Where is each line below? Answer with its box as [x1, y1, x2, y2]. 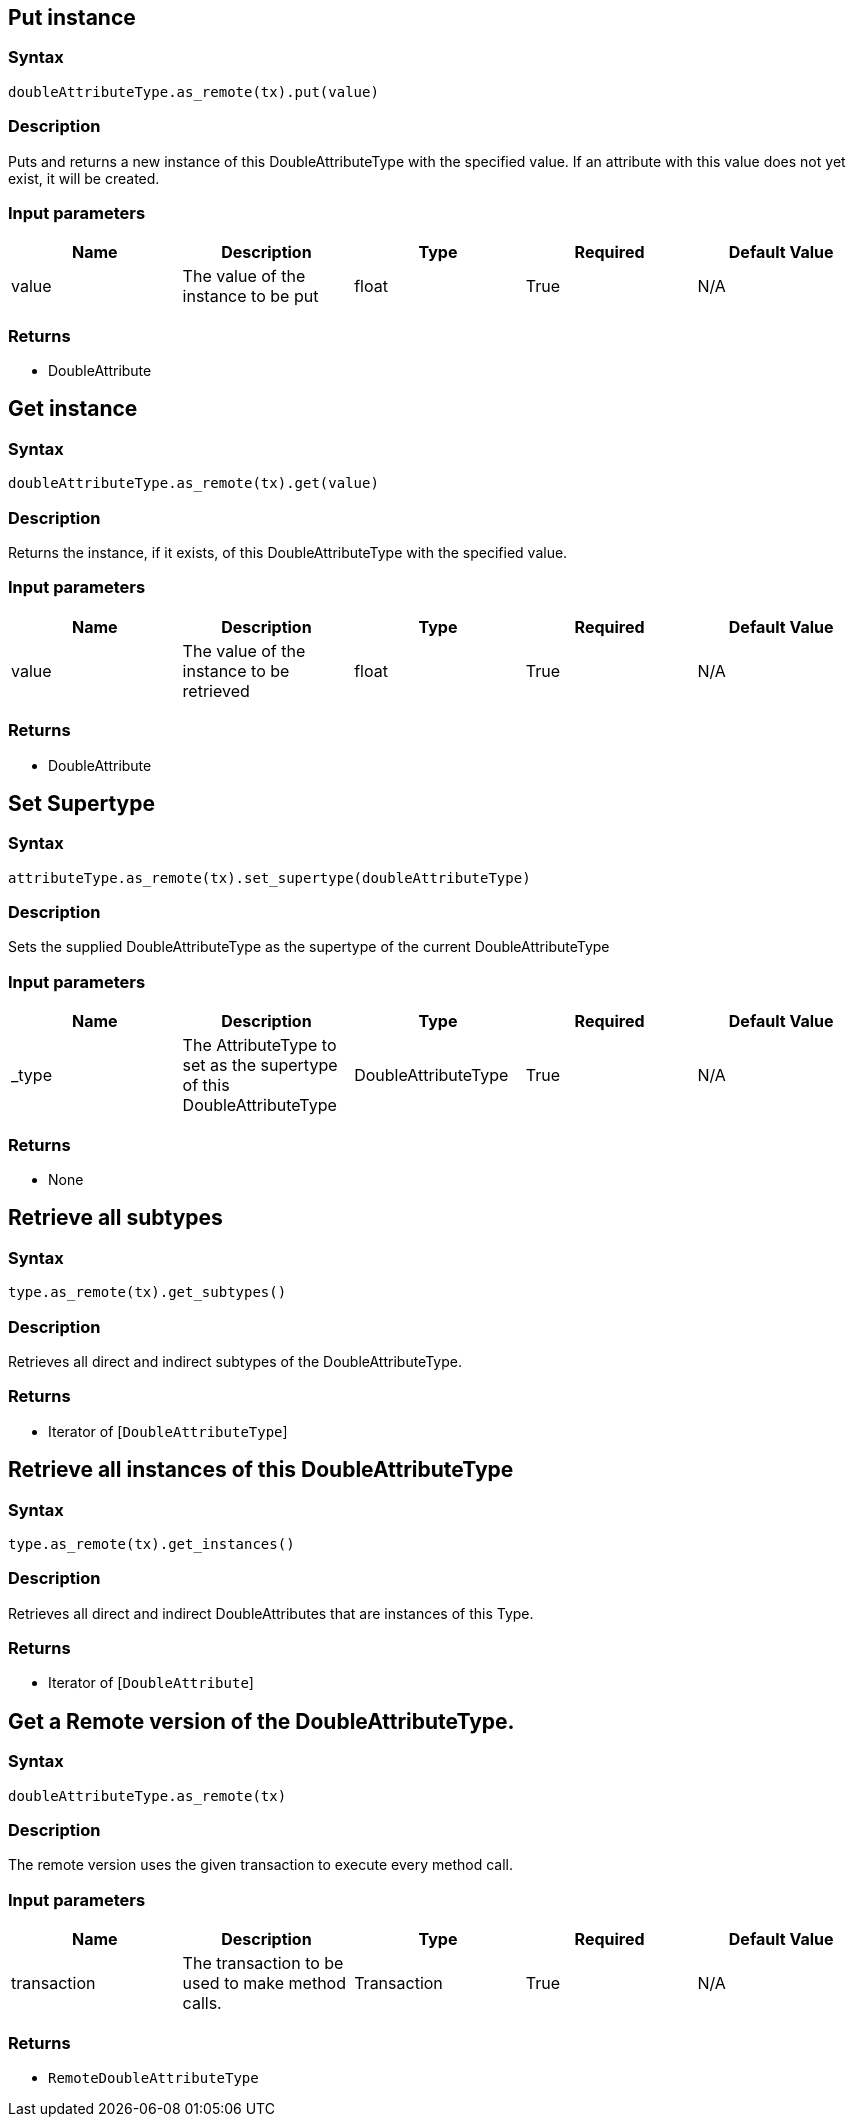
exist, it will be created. [8, 169, 160, 187]
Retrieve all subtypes [8, 1205, 223, 1231]
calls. [182, 1993, 222, 2014]
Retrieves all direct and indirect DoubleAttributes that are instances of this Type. [8, 1604, 534, 1622]
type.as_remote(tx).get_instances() [8, 1535, 295, 1552]
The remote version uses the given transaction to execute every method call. [8, 1856, 513, 1874]
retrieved [182, 680, 250, 701]
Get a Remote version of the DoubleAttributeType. [8, 1708, 515, 1734]
